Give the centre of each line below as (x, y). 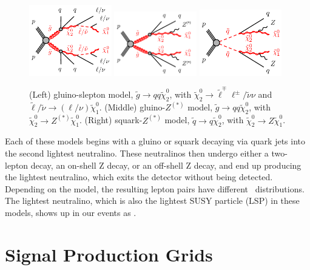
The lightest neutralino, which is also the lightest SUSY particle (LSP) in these (152, 201)
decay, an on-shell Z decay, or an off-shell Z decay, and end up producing (166, 165)
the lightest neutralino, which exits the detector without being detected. (139, 177)
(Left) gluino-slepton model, (81, 94)
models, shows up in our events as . (71, 212)
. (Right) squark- (111, 120)
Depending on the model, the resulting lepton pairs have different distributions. (155, 188)
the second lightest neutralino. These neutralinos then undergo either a (137, 153)
